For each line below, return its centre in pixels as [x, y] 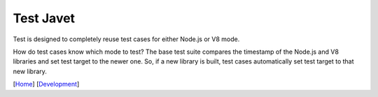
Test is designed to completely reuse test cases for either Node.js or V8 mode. [126, 39]
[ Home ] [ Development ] [46, 84]
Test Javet [44, 18]
